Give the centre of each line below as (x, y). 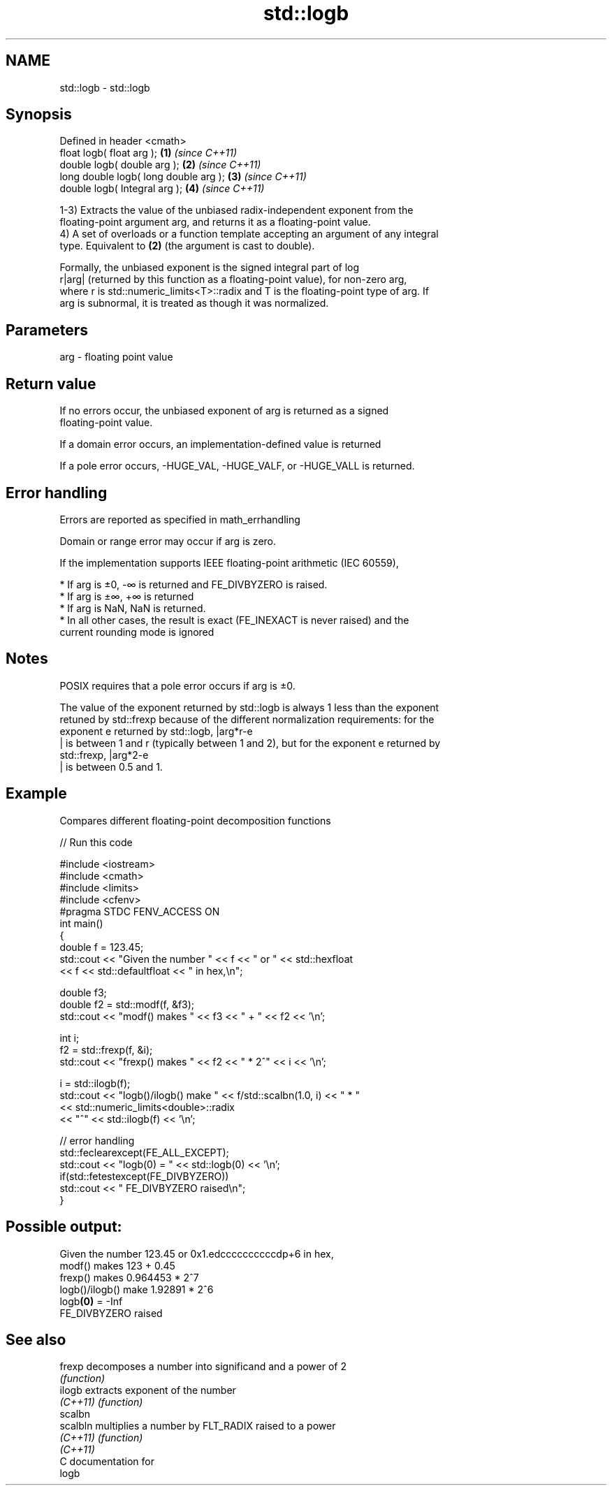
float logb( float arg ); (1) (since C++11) (148, 153)
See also (36, 1339)
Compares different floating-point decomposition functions (195, 820)
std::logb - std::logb (105, 87)
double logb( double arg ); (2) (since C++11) (160, 165)
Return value (51, 384)
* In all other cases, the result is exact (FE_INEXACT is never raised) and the (234, 620)
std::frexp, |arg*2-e (104, 755)
